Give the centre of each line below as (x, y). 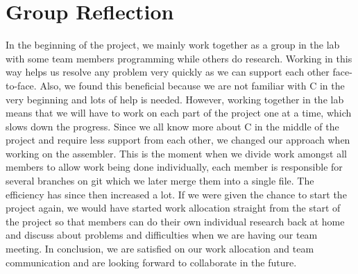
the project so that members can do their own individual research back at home (175, 221)
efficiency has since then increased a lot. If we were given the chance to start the (176, 194)
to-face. (21, 85)
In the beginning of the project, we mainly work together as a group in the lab (173, 45)
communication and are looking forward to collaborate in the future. (151, 262)
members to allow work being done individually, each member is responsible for (174, 167)
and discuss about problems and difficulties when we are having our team (162, 235)
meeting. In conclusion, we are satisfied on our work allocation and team (160, 249)
